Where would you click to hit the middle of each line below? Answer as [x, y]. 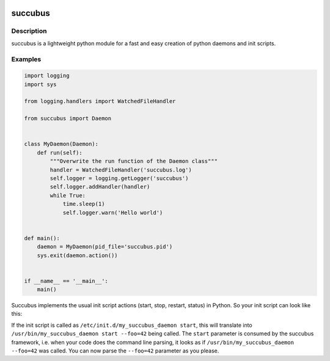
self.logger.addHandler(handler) [100, 187]
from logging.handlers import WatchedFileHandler [100, 101]
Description [29, 31]
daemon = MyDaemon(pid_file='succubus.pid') [105, 247]
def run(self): [60, 152]
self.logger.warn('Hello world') [113, 213]
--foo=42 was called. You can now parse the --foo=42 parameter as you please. [115, 351]
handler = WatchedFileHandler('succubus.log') [121, 170]
